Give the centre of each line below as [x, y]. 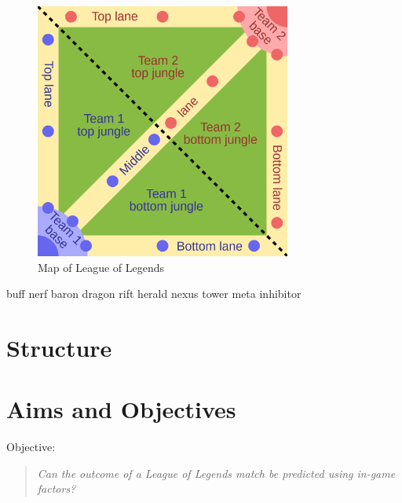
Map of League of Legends [101, 267]
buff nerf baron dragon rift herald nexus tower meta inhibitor [154, 294]
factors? [57, 488]
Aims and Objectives [121, 409]
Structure [59, 347]
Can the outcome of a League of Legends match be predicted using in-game [216, 473]
